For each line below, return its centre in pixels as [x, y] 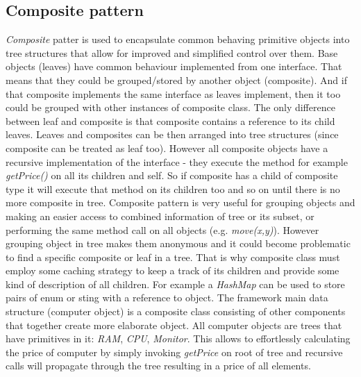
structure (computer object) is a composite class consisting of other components [176, 311]
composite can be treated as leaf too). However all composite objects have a [167, 148]
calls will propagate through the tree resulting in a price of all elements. [158, 366]
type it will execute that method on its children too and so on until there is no [173, 188]
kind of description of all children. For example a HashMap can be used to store [175, 284]
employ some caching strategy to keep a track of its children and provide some [173, 270]
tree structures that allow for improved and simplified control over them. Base [172, 52]
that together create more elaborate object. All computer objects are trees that [174, 325]
